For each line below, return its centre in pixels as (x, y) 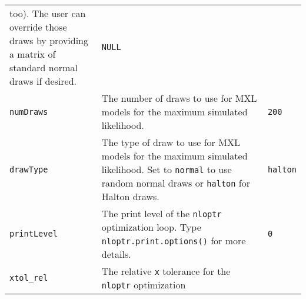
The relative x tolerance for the (166, 271)
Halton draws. (130, 196)
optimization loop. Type (151, 227)
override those (38, 27)
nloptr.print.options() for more (174, 240)
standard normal (44, 67)
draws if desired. (43, 81)
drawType (29, 169)
